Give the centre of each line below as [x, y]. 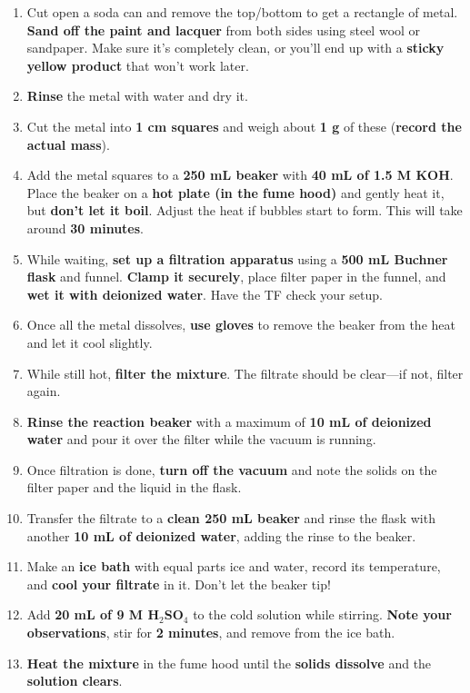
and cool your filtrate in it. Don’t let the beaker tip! [179, 584]
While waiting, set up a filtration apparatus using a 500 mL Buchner [237, 258]
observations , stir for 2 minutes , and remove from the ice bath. [211, 633]
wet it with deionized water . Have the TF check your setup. [205, 294]
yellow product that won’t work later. [138, 65]
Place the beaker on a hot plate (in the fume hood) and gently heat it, [235, 192]
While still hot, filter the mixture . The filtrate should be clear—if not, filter [245, 373]
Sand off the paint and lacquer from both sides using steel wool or [224, 30]
